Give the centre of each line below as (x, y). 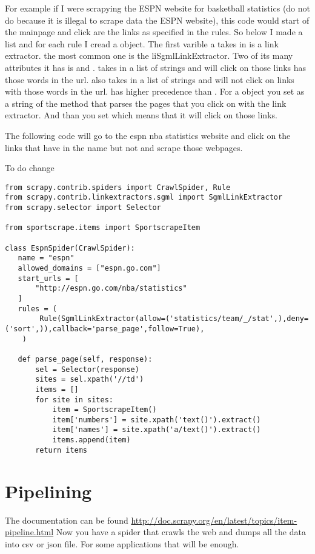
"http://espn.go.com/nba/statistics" (111, 289)
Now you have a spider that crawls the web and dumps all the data (181, 532)
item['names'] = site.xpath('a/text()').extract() (157, 430)
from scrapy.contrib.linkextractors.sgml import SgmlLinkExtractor (144, 198)
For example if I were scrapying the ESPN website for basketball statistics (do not (158, 8)
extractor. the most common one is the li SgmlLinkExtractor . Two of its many (149, 56)
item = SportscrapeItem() (104, 410)
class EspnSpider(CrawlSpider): (70, 248)
